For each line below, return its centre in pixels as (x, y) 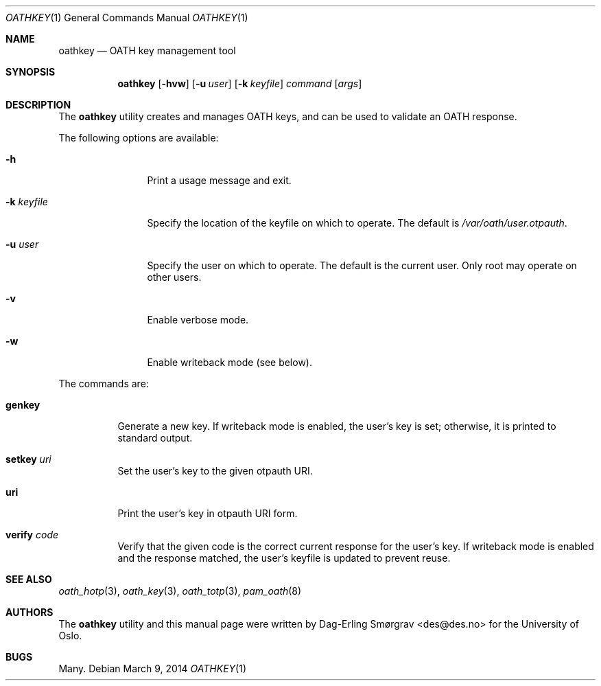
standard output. (155, 438)
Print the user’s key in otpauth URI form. (208, 513)
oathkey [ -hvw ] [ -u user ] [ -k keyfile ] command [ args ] (240, 83)
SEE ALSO (29, 579)
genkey (23, 405)
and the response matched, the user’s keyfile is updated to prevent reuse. (284, 558)
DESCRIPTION (38, 105)
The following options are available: (139, 138)
